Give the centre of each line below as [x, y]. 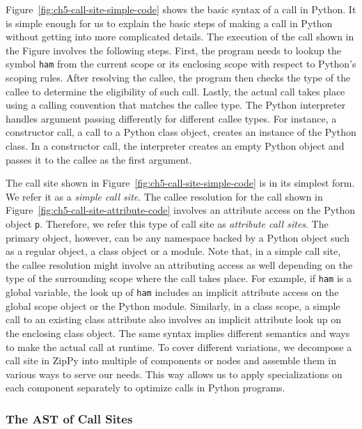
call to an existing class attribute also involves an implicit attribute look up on [173, 319]
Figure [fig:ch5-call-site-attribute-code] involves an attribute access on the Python [181, 210]
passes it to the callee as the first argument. [99, 159]
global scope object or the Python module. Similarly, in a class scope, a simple [173, 305]
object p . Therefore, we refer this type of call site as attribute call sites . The [167, 223]
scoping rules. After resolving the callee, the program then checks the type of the [178, 78]
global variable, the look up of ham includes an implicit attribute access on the [172, 292]
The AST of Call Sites [69, 418]
